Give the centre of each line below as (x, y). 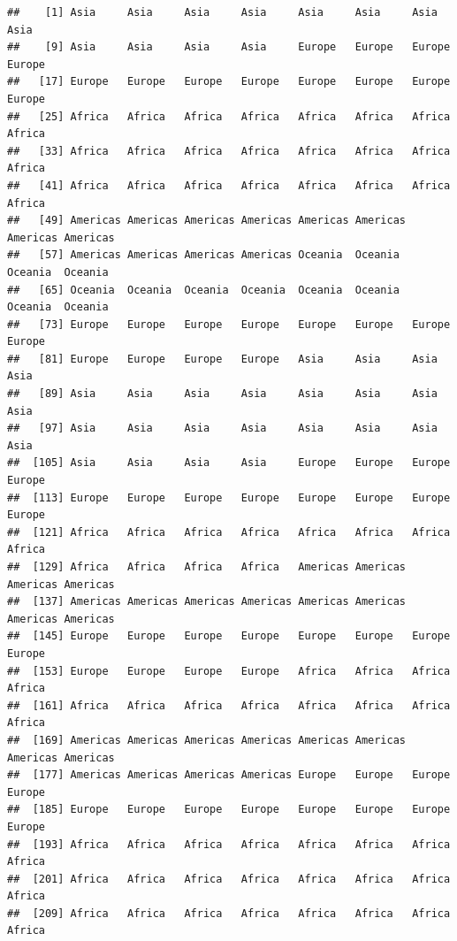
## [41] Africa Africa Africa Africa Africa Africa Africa (229, 185)
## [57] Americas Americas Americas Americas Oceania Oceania (203, 255)
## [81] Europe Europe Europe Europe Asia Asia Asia (222, 359)
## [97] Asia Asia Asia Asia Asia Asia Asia (222, 428)
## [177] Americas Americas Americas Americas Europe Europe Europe (229, 775)
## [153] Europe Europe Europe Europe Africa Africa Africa (229, 671)
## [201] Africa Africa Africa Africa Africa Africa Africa (229, 879)
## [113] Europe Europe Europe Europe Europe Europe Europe (229, 497)
